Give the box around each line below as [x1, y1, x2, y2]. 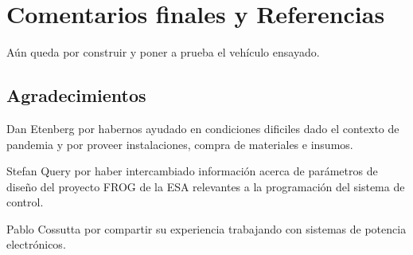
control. [6, 194, 44, 210]
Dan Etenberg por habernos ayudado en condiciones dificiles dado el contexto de [6, 120, 399, 136]
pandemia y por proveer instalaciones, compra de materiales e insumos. [6, 135, 353, 152]
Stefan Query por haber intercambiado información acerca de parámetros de [6, 163, 378, 179]
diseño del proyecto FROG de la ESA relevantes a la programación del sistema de [6, 178, 405, 194]
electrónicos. [6, 236, 66, 253]
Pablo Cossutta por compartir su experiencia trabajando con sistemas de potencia [6, 220, 407, 237]
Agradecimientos [6, 83, 146, 108]
